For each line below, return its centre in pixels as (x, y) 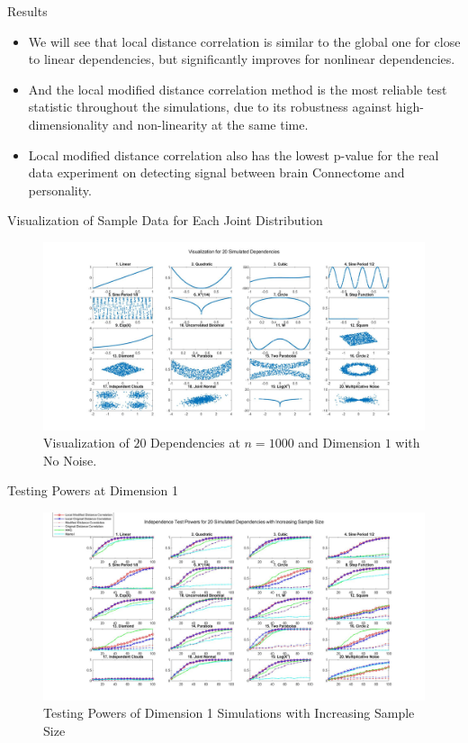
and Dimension (339, 443)
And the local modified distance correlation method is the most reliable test (238, 89)
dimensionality (68, 124)
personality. (60, 190)
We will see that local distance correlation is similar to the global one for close (244, 41)
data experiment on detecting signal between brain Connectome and (216, 172)
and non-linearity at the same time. (211, 124)
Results (27, 11)
